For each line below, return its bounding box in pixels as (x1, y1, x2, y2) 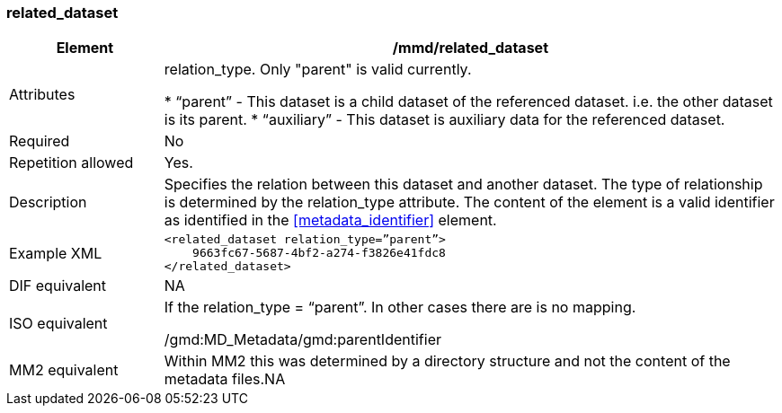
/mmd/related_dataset (392, 39, 548, 57)
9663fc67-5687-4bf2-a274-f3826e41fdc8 (192, 246, 446, 260)
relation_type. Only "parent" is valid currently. (164, 60, 472, 79)
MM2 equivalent (9, 361, 119, 380)
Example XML (9, 243, 102, 262)
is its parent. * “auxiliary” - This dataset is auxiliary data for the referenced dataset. (164, 110, 725, 129)
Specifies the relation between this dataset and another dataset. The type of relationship (164, 175, 763, 194)
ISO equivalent (9, 314, 108, 333)
